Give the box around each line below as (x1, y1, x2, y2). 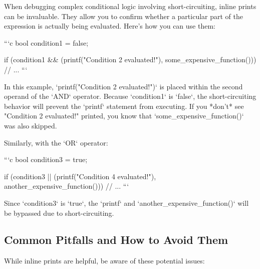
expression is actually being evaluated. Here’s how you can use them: (4, 21, 215, 31)
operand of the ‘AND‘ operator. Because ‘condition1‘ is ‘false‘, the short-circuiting (4, 91, 256, 101)
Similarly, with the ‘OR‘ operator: (4, 137, 108, 148)
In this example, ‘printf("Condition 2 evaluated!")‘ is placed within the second (4, 81, 243, 91)
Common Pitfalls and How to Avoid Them (4, 232, 228, 247)
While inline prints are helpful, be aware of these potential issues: (4, 255, 205, 266)
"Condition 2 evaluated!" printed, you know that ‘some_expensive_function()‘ (4, 110, 244, 121)
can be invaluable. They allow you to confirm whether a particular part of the (4, 11, 243, 21)
